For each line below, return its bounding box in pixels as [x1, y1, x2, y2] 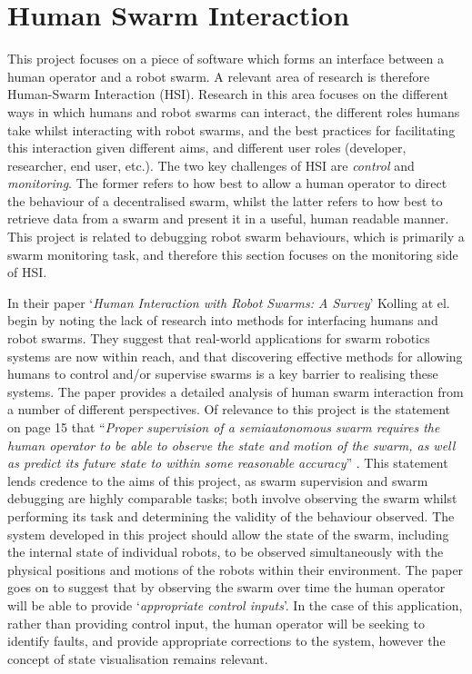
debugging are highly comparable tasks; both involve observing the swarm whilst [7, 489, 457, 508]
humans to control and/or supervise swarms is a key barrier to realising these [7, 364, 438, 383]
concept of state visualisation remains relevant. [7, 649, 268, 668]
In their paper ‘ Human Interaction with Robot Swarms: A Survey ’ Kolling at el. [7, 292, 450, 312]
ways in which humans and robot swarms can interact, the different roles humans [7, 102, 460, 121]
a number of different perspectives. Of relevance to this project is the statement [7, 400, 451, 419]
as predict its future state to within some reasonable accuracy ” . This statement [7, 453, 448, 472]
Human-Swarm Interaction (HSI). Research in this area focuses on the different [7, 84, 448, 104]
